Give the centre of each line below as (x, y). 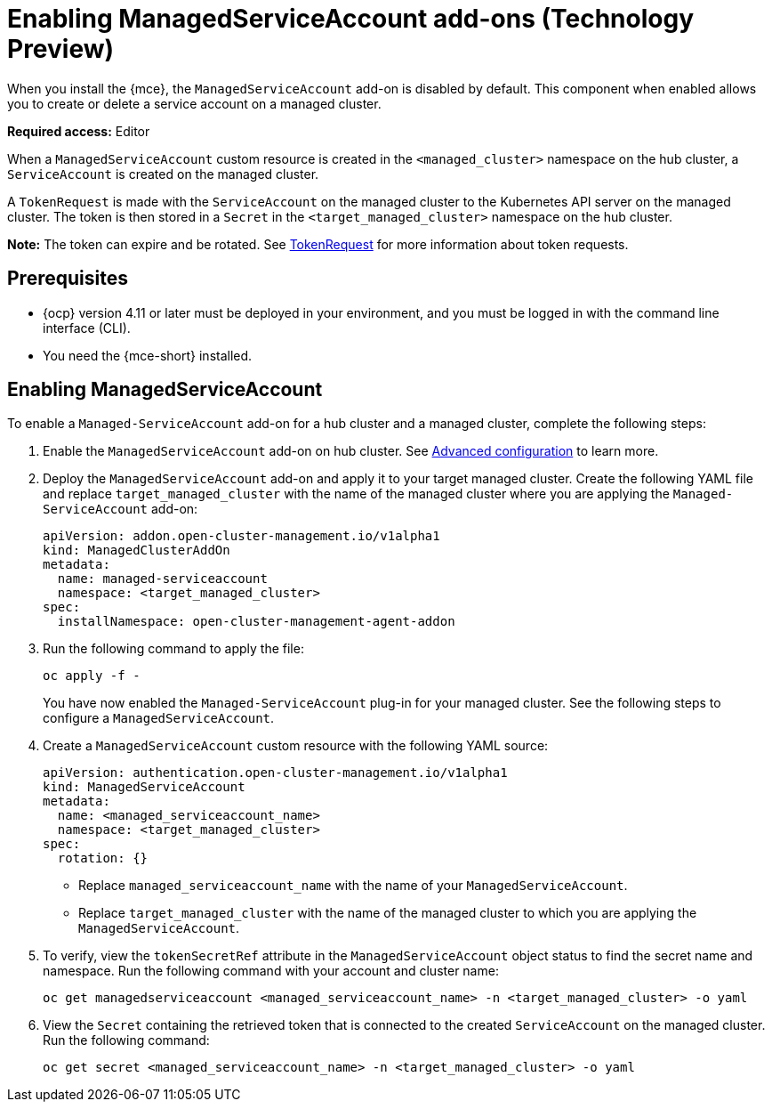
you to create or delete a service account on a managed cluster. (194, 103)
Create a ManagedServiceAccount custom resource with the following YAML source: (296, 746)
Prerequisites (68, 279)
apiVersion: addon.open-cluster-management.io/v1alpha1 (241, 536)
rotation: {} (103, 858)
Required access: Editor (79, 131)
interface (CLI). (87, 328)
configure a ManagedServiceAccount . (159, 718)
